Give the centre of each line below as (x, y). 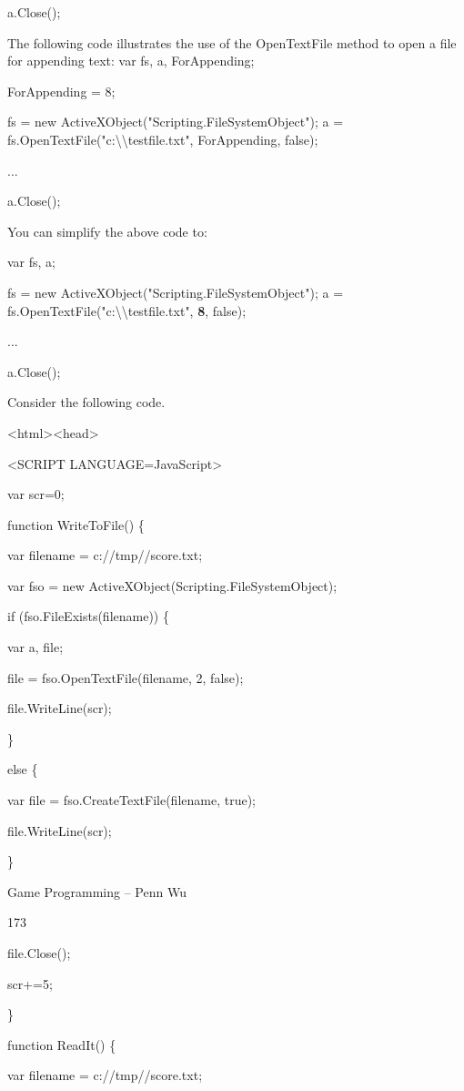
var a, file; (35, 647)
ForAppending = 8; (61, 91)
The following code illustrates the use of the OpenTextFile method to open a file (232, 42)
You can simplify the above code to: (107, 231)
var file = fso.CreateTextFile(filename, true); (131, 800)
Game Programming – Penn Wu (97, 891)
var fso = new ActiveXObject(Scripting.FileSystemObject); (172, 585)
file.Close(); (39, 953)
